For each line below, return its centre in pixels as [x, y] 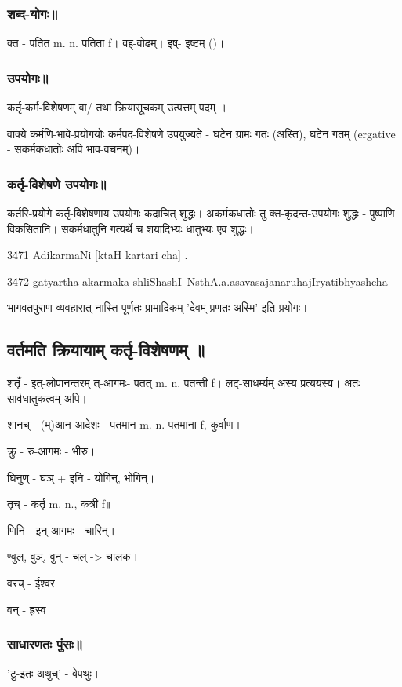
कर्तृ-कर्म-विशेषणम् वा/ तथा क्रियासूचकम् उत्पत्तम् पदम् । [117, 107]
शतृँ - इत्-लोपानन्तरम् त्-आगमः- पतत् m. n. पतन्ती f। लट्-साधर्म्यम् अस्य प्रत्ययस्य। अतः [184, 383]
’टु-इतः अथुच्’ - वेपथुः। [53, 673]
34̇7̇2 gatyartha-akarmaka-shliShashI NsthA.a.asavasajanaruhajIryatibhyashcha [197, 281]
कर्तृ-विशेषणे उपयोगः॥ [57, 183]
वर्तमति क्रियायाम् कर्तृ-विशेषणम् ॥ [106, 350]
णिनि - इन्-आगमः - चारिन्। [62, 530]
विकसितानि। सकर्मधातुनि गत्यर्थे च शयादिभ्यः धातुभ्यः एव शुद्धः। [130, 228]
